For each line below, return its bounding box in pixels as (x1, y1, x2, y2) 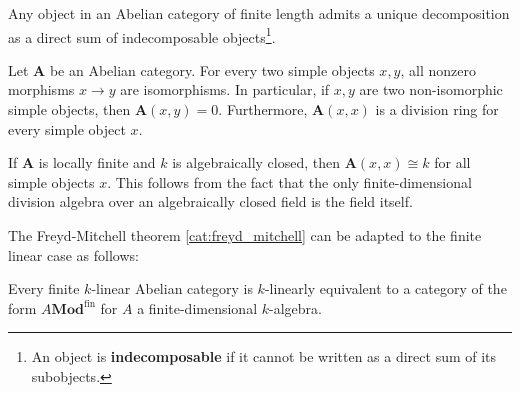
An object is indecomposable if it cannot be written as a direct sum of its (31, 346, 497, 367)
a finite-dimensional (137, 297, 258, 318)
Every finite (8, 278, 80, 299)
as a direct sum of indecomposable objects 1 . (8, 23, 276, 47)
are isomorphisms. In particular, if (120, 79, 330, 100)
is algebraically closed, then (172, 152, 341, 173)
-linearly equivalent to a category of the (264, 278, 507, 299)
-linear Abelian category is (91, 278, 253, 299)
